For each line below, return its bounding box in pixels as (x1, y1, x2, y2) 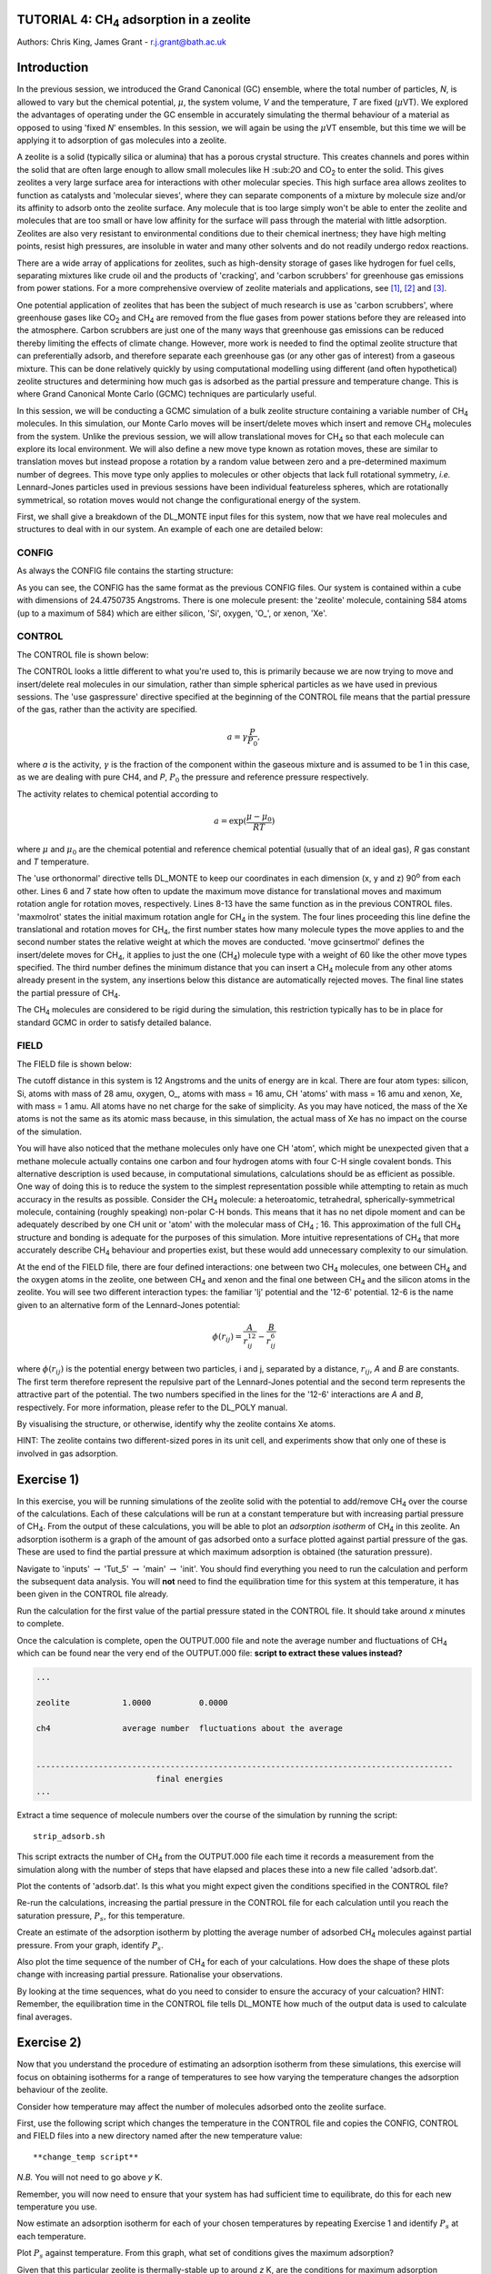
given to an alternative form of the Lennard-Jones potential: (16, 1299, 241, 1310)
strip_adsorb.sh (33, 1831, 105, 1841)
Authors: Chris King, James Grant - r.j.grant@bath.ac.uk (16, 36, 226, 47)
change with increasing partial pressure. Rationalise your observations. (16, 1969, 284, 1980)
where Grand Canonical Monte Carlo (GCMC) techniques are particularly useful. (16, 388, 317, 399)
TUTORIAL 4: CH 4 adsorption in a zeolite (16, 12, 251, 30)
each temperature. (16, 2230, 86, 2241)
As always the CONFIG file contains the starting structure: (16, 565, 234, 577)
